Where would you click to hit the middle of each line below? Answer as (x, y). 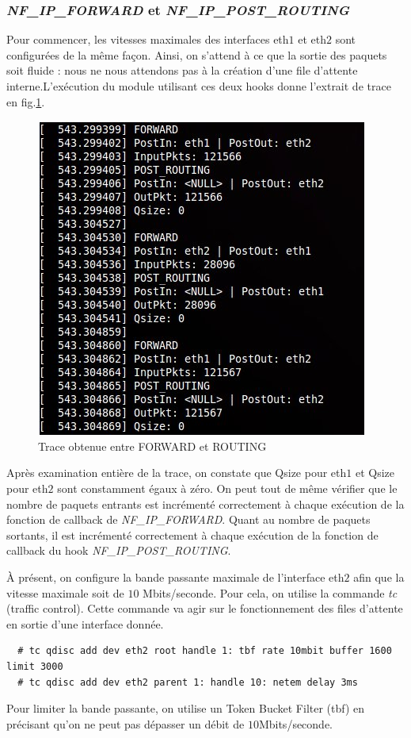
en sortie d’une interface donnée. (85, 623)
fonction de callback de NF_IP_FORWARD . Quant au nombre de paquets (188, 519)
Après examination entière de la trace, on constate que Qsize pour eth (177, 473)
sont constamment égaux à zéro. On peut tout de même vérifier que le (227, 488)
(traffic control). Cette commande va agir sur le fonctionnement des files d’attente (205, 608)
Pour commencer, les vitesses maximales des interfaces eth (148, 39)
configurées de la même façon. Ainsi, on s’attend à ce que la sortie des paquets (197, 54)
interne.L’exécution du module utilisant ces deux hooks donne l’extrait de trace (199, 86)
